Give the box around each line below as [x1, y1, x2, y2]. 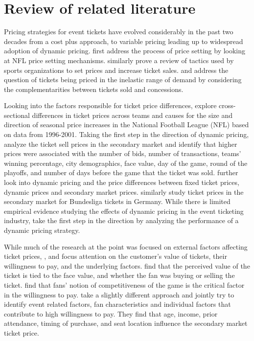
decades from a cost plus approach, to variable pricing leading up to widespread [4, 36, 243, 46]
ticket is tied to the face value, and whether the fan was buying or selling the [4, 270, 235, 280]
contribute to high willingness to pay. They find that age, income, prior [4, 308, 218, 318]
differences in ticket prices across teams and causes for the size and [32, 110, 233, 120]
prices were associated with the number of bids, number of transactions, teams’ [4, 148, 241, 159]
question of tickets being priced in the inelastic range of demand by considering [4, 74, 242, 85]
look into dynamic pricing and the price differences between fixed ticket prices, [4, 177, 239, 187]
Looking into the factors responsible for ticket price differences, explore [4, 100, 217, 111]
